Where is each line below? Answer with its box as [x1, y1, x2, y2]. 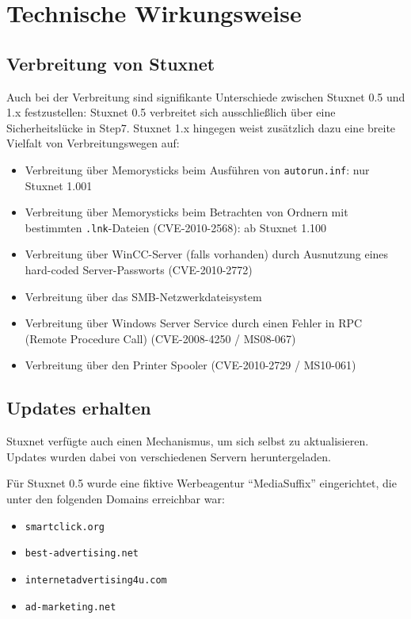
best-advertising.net [25, 548, 139, 560]
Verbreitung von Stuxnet [6, 51, 215, 75]
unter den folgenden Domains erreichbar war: [6, 491, 225, 506]
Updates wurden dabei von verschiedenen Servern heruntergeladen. [6, 448, 331, 464]
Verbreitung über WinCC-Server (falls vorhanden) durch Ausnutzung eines [25, 246, 389, 262]
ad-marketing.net [25, 601, 116, 613]
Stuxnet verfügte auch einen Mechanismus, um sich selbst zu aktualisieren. [6, 433, 369, 449]
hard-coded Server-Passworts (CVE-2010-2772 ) [25, 262, 253, 278]
